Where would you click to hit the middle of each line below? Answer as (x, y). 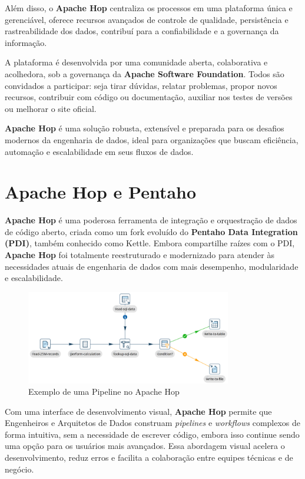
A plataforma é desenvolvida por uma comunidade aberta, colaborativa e (136, 62)
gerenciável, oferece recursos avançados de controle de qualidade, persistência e (147, 19)
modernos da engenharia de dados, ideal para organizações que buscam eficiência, (152, 139)
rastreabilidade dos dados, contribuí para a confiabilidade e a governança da (142, 31)
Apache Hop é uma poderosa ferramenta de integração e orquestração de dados (151, 220)
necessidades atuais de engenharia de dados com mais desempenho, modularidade (152, 266)
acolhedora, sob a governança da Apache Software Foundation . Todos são (145, 73)
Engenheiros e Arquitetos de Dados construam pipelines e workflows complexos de (153, 423)
